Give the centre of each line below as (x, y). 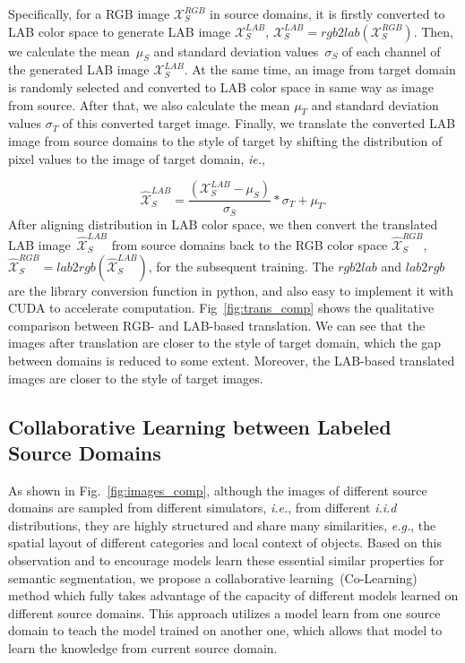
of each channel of (391, 51)
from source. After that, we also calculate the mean (149, 104)
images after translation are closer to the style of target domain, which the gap (225, 343)
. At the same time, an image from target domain (320, 69)
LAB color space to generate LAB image (120, 31)
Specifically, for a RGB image (89, 13)
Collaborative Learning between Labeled (200, 426)
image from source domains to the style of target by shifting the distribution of (225, 140)
